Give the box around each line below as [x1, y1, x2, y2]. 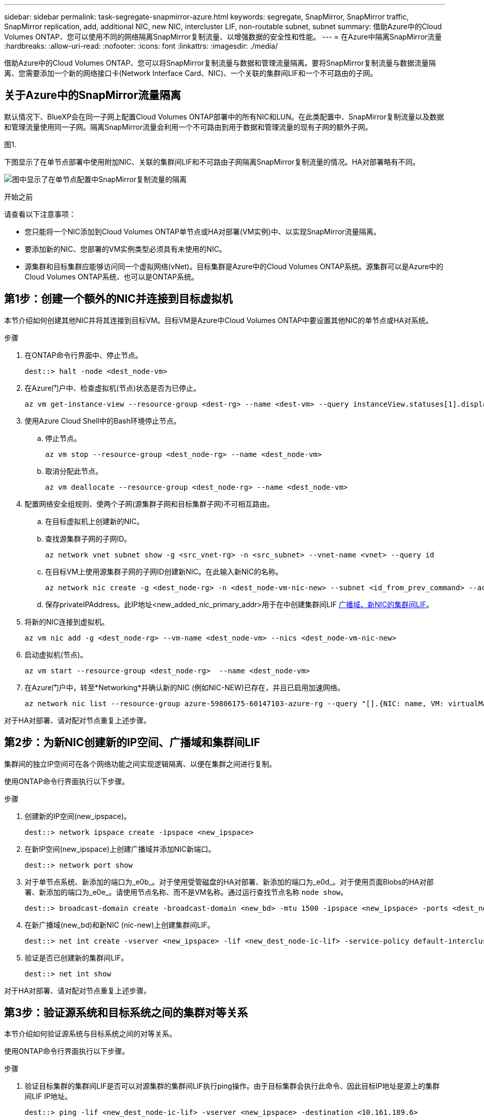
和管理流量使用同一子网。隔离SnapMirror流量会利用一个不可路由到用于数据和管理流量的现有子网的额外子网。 [4, 122, 372, 131]
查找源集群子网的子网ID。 [45, 534, 131, 543]
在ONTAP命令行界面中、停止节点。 [25, 350, 143, 359]
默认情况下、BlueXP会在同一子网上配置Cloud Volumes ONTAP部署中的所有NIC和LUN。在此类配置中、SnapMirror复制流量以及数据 [4, 112, 444, 121]
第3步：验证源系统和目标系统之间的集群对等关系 [4, 1006, 248, 1019]
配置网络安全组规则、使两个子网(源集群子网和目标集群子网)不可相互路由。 [25, 499, 274, 508]
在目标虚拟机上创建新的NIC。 [45, 516, 144, 526]
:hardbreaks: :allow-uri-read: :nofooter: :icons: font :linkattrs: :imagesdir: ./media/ [4, 42, 278, 50]
